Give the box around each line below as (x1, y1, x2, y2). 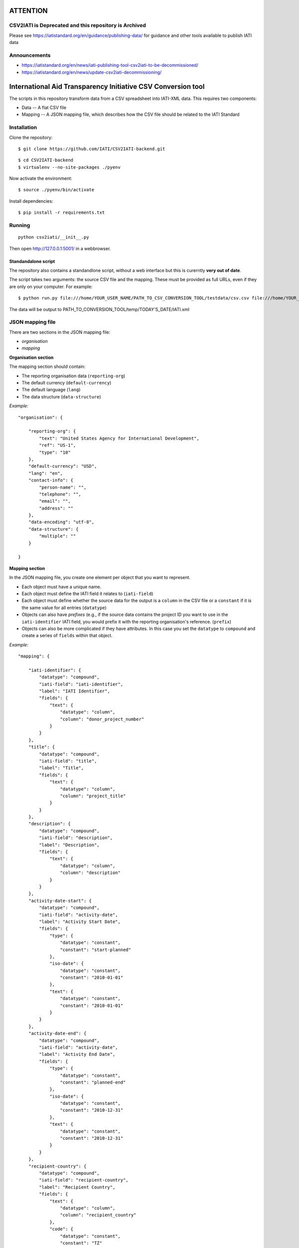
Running (9, 222, 30, 229)
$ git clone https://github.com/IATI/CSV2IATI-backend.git (18, 146, 165, 152)
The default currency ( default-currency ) (21, 380, 112, 386)
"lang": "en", (28, 470, 63, 476)
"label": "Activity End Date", (39, 1051, 116, 1057)
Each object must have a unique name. (21, 584, 102, 590)
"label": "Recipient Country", (39, 1184, 116, 1190)
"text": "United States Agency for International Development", (39, 435, 199, 441)
